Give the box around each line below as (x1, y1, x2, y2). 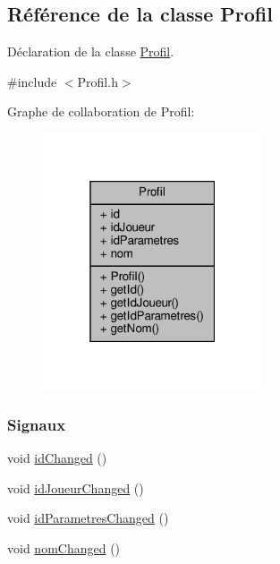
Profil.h (77, 72, 118, 90)
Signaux (7, 413, 66, 435)
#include (7, 72, 57, 90)
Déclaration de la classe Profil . (7, 42, 174, 61)
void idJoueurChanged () (7, 478, 144, 497)
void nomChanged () (7, 538, 121, 557)
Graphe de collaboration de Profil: (7, 102, 195, 121)
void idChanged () (7, 449, 107, 466)
